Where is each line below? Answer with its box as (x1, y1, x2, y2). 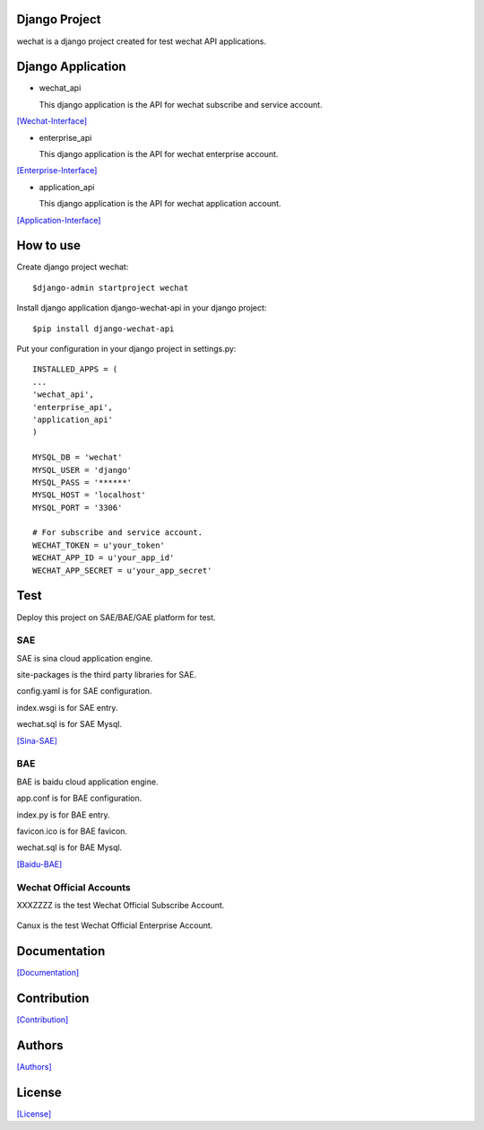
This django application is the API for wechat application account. (39, 198, 281, 209)
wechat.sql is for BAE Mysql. (16, 842, 123, 853)
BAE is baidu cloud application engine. (16, 776, 159, 787)
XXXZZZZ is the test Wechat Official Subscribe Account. (16, 899, 225, 910)
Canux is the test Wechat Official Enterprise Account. (16, 920, 213, 931)
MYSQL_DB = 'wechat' (32, 452, 123, 462)
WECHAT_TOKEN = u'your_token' (32, 539, 166, 550)
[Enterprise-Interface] (16, 165, 98, 176)
